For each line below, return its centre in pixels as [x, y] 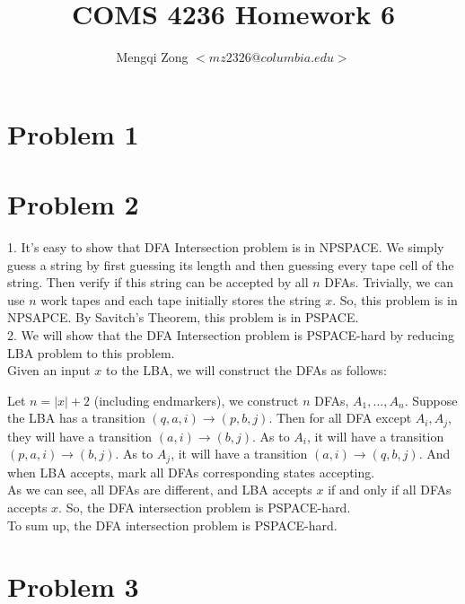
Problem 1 [73, 133]
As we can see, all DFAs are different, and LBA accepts [160, 490]
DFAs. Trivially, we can [389, 282]
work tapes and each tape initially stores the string [181, 299]
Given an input [49, 370]
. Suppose [431, 400]
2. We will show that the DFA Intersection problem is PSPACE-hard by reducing [231, 335]
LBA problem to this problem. [91, 352]
